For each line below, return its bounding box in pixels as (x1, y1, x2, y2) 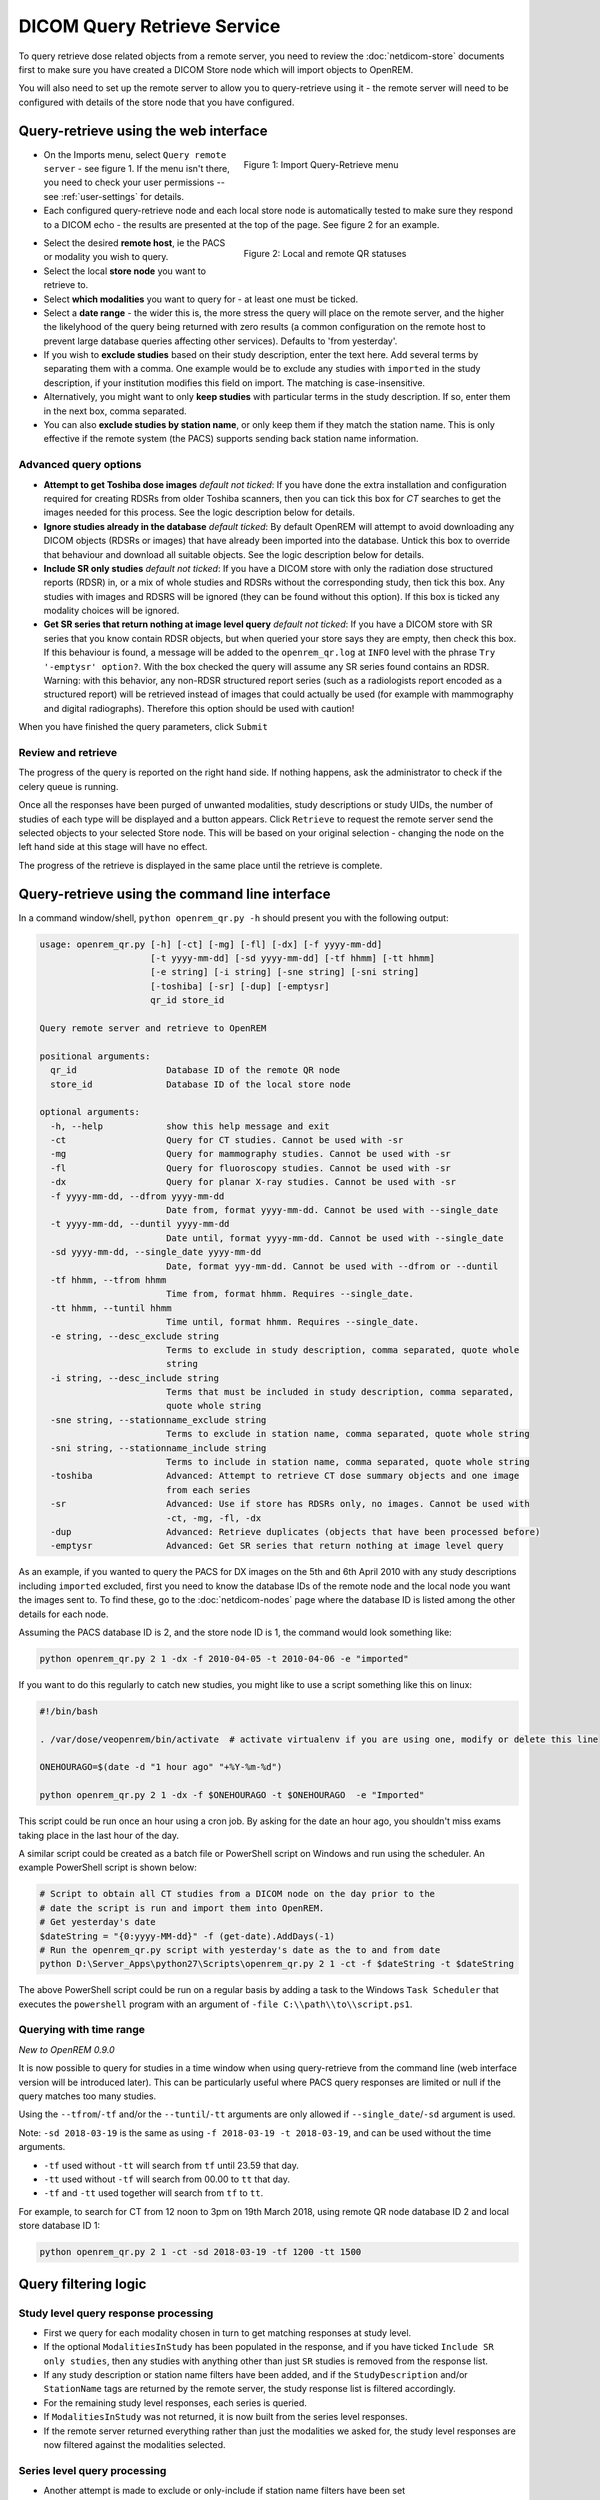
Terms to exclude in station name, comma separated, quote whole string (165, 1428, 530, 1440)
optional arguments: (39, 1106, 140, 1118)
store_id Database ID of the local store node (50, 1078, 351, 1090)
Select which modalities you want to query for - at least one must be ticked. (43, 293, 359, 305)
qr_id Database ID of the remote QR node (50, 1065, 341, 1076)
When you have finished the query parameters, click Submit (18, 721, 269, 733)
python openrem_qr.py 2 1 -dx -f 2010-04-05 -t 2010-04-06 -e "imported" (39, 1653, 409, 1664)
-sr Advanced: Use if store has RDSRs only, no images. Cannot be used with (50, 1498, 530, 1510)
